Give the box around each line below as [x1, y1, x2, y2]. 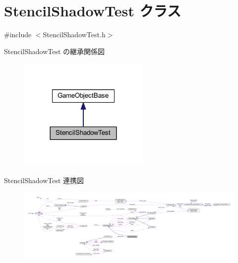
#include [4, 29, 32, 40]
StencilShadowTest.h [43, 29, 106, 40]
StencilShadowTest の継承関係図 [4, 46, 105, 56]
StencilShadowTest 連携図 [4, 175, 84, 185]
